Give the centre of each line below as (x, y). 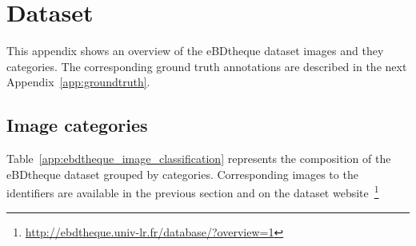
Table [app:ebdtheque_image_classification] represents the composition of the (199, 159)
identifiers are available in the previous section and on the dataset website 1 (193, 191)
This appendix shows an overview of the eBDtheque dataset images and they (195, 51)
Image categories (77, 125)
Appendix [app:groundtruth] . (78, 82)
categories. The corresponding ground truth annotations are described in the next (207, 66)
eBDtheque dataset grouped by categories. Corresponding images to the (182, 174)
